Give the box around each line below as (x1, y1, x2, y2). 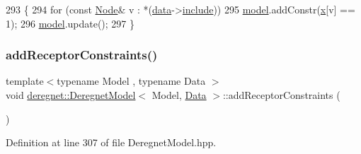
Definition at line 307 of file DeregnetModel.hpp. (6, 135, 217, 150)
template (6, 73, 44, 88)
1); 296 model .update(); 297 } (6, 16, 135, 30)
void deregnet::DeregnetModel (6, 88, 136, 102)
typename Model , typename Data (57, 73, 206, 88)
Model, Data (151, 88, 207, 102)
